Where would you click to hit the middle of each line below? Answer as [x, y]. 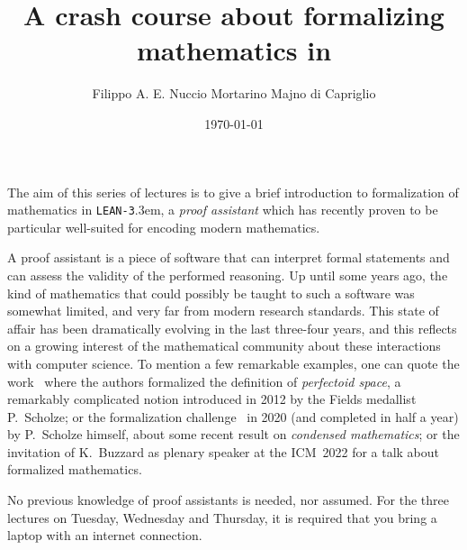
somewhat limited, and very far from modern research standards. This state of [223, 311]
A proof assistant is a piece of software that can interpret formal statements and [229, 257]
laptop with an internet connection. [105, 535]
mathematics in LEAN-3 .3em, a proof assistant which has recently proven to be [223, 210]
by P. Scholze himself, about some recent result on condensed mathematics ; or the [233, 434]
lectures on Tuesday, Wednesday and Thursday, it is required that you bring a [222, 517]
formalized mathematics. [75, 469]
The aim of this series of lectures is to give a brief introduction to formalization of [233, 192]
